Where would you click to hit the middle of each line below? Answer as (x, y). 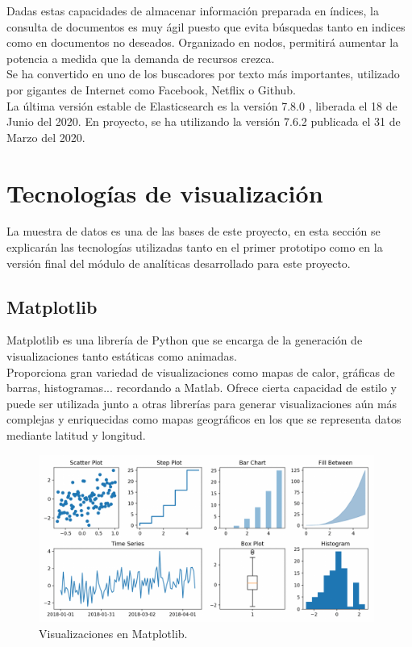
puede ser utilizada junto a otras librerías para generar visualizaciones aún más (202, 403)
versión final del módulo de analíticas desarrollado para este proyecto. (179, 263)
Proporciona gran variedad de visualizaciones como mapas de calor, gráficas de (201, 372)
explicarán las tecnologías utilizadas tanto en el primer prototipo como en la (195, 247)
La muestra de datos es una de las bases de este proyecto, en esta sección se (194, 231)
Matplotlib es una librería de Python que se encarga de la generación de (185, 340)
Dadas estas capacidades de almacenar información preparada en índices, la (193, 10)
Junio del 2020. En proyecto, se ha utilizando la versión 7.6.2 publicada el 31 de (204, 121)
